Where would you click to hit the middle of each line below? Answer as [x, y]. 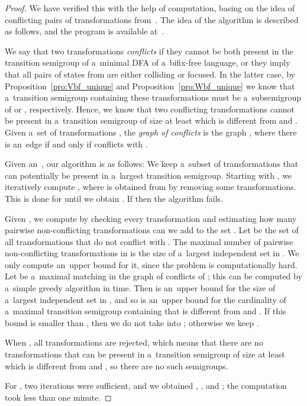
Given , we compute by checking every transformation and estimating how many [151, 218]
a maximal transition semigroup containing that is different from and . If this [146, 311]
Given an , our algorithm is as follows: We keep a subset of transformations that [152, 164]
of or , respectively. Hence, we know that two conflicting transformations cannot [150, 109]
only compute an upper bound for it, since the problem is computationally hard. [151, 264]
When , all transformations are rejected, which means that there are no [134, 342]
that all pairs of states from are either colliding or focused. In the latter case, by [150, 74]
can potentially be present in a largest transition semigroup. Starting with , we [148, 175]
